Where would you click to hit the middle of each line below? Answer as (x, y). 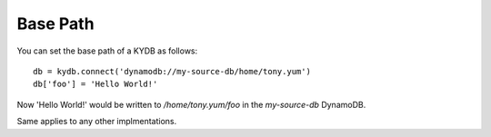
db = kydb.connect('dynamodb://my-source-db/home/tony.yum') (172, 71)
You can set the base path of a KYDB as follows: (107, 51)
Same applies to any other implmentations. (97, 122)
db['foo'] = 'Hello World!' (95, 84)
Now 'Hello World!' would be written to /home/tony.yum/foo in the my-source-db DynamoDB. (191, 104)
